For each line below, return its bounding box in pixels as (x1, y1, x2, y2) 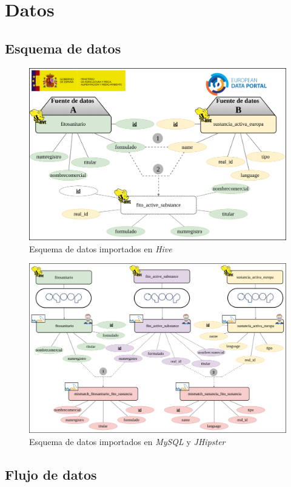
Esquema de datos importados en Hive (29, 242, 172, 255)
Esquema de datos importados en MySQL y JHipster (29, 435, 226, 447)
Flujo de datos (5, 465, 97, 483)
